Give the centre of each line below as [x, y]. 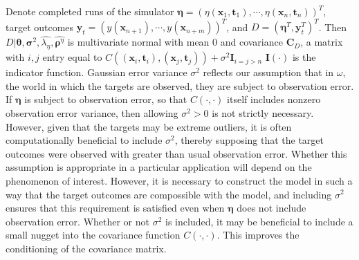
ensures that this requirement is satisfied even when [115, 208]
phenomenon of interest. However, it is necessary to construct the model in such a [179, 180]
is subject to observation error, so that [106, 99]
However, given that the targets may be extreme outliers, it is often [149, 126]
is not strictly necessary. [263, 112]
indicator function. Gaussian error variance [96, 72]
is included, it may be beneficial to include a [259, 221]
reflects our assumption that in [268, 72]
